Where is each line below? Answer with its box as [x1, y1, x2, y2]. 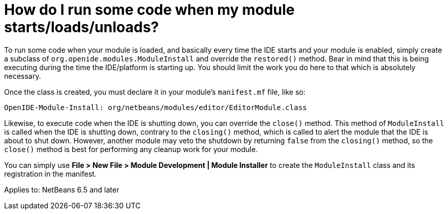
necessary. [4, 71, 42, 80]
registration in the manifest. [4, 169, 97, 178]
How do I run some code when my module [4, 1, 295, 18]
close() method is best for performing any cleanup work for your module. [4, 144, 258, 154]
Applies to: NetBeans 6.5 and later [4, 185, 120, 194]
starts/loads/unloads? [4, 18, 159, 36]
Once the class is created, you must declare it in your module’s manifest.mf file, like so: [4, 87, 306, 96]
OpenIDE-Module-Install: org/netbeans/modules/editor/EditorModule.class [4, 103, 307, 112]
